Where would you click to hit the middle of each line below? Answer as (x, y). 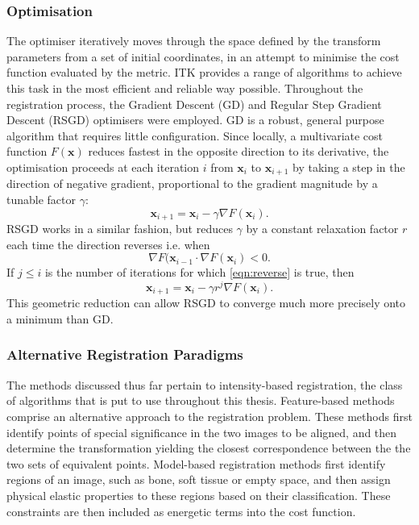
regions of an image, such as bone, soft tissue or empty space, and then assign (199, 479)
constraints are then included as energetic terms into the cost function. (181, 511)
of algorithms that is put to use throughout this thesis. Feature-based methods (201, 400)
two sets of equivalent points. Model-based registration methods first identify (196, 463)
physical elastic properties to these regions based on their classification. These (199, 495)
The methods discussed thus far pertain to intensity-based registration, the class (205, 384)
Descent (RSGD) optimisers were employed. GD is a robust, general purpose (195, 120)
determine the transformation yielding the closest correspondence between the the (209, 448)
